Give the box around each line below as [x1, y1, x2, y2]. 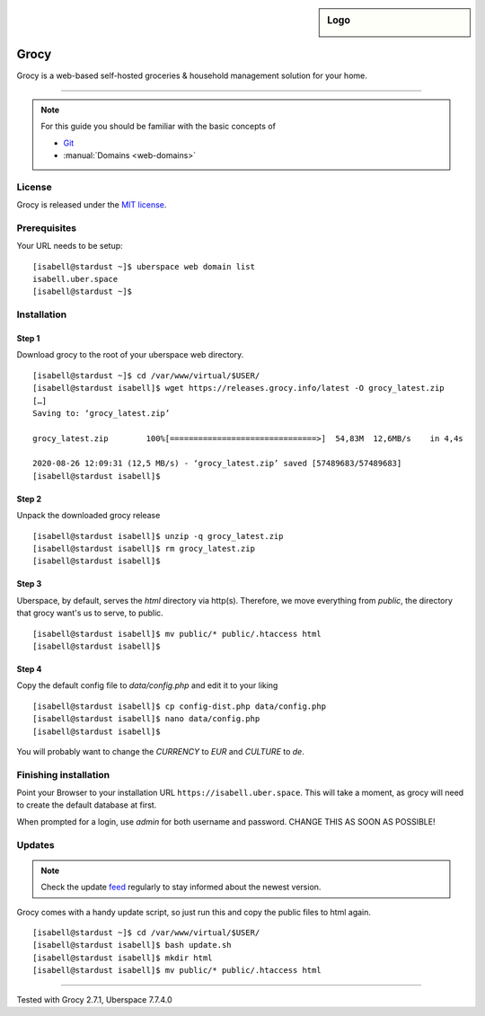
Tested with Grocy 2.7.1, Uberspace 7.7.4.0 [16, 994, 172, 1005]
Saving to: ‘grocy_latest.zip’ [32, 408, 171, 418]
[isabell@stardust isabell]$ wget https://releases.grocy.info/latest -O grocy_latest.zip [32, 383, 445, 393]
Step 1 [16, 332, 40, 343]
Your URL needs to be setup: [16, 241, 123, 252]
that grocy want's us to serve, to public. [16, 607, 163, 619]
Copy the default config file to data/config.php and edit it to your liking [16, 680, 278, 691]
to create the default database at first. [16, 800, 157, 810]
